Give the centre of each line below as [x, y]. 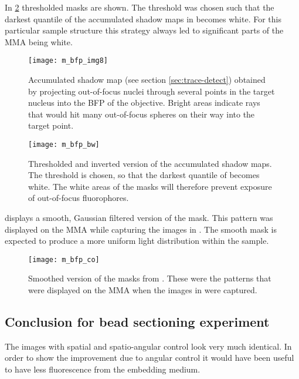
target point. [51, 125]
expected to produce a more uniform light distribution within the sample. [137, 241]
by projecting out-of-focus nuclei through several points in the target [152, 91]
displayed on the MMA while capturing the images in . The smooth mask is [141, 229]
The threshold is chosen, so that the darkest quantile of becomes [144, 175]
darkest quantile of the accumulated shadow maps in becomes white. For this [143, 19]
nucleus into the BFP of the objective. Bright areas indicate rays [144, 103]
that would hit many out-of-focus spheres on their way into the [142, 114]
